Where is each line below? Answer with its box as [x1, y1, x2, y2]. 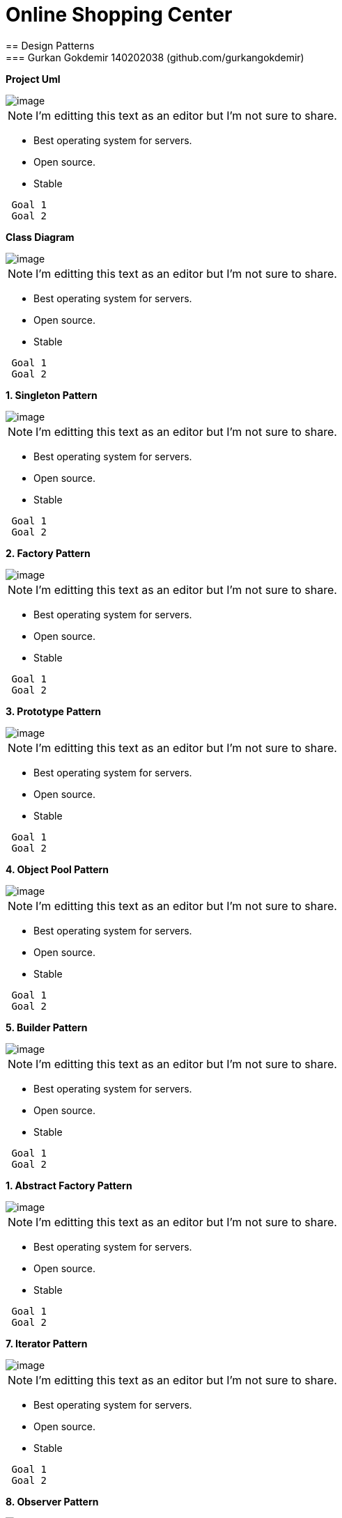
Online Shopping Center [6, 3, 233, 26]
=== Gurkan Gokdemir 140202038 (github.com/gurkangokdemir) [6, 51, 304, 63]
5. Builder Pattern [6, 1021, 88, 1033]
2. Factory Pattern [6, 547, 91, 559]
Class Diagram [6, 230, 75, 243]
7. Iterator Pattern [6, 1337, 88, 1349]
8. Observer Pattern [6, 1495, 99, 1508]
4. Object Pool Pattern [6, 863, 109, 875]
